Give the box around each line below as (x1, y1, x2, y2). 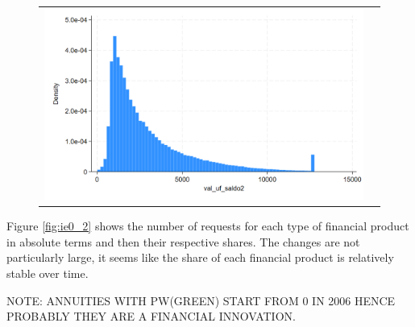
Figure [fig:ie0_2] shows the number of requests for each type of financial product (6, 217, 409, 234)
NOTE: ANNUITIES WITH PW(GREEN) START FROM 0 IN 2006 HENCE (6, 292, 396, 308)
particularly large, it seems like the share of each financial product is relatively (6, 249, 394, 266)
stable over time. (6, 265, 89, 282)
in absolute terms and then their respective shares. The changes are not (6, 233, 360, 250)
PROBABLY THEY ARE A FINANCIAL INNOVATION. (6, 308, 296, 325)
